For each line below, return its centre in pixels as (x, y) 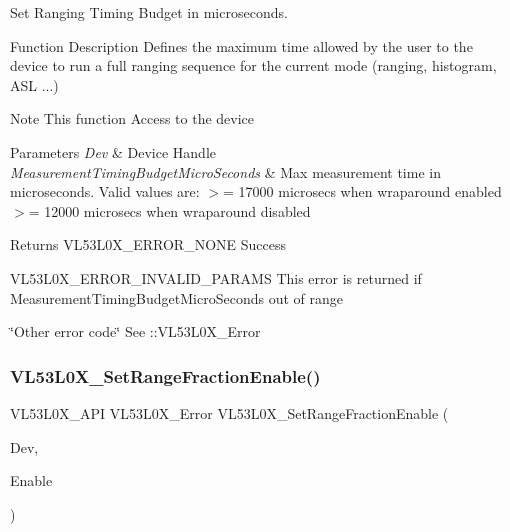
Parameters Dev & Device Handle (113, 151)
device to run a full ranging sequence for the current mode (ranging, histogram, (253, 65)
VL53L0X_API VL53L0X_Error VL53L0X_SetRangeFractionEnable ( (229, 412)
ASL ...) (34, 84)
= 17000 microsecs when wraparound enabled (362, 191)
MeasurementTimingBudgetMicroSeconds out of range (176, 297)
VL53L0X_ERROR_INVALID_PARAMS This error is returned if (216, 277)
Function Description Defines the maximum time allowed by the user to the (241, 45)
